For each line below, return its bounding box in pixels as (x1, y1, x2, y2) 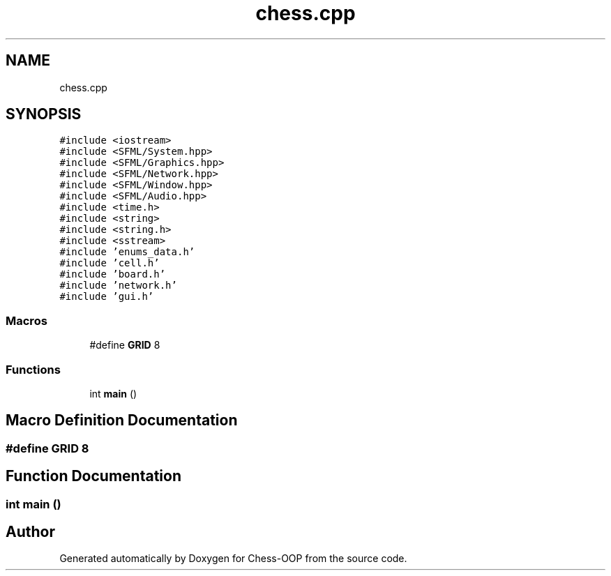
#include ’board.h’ (59, 268, 166, 280)
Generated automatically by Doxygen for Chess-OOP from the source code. (59, 552, 407, 565)
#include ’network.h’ (59, 280, 177, 291)
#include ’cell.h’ (59, 257, 160, 269)
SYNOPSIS (6, 105, 82, 123)
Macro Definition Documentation (6, 411, 238, 430)
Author (6, 523, 55, 541)
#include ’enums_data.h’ (59, 246, 195, 258)
